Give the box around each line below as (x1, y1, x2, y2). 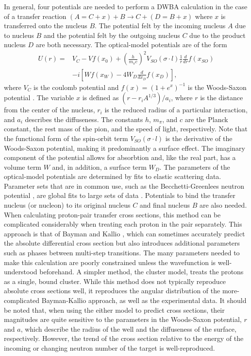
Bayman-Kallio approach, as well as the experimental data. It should (41, 295, 247, 305)
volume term (4, 161, 42, 172)
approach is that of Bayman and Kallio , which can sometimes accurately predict (4, 228, 245, 238)
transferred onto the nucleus (4, 20, 87, 31)
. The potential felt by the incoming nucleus (95, 20, 226, 31)
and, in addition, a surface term (52, 161, 147, 172)
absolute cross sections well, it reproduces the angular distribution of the (4, 285, 220, 296)
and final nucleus (139, 200, 190, 210)
